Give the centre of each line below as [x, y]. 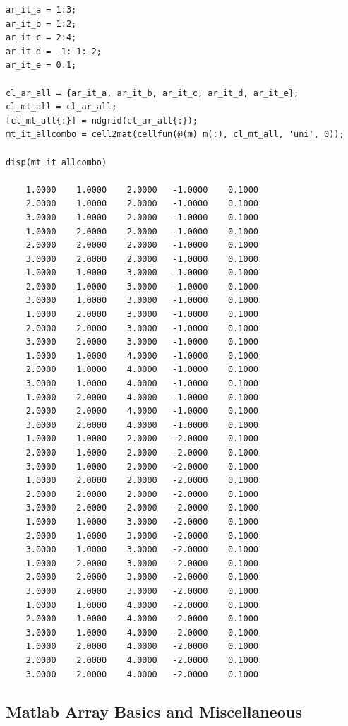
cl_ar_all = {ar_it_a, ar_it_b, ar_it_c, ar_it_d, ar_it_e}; [152, 93]
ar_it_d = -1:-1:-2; [54, 51]
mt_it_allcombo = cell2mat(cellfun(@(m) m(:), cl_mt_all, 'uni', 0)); [175, 135]
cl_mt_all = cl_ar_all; [61, 107]
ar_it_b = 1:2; [41, 24]
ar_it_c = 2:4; [41, 38]
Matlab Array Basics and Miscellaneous [154, 712]
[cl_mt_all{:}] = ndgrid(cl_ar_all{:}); [102, 120]
